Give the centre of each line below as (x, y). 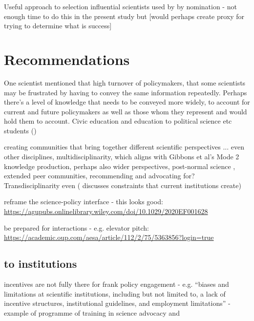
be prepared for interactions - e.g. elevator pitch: (76, 227)
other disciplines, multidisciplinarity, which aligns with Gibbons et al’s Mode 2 (122, 157)
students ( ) (20, 130)
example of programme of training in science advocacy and (92, 312)
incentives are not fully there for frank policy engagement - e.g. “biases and (116, 284)
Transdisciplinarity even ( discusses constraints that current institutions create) (123, 185)
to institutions (41, 264)
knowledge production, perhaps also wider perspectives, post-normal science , (120, 166)
